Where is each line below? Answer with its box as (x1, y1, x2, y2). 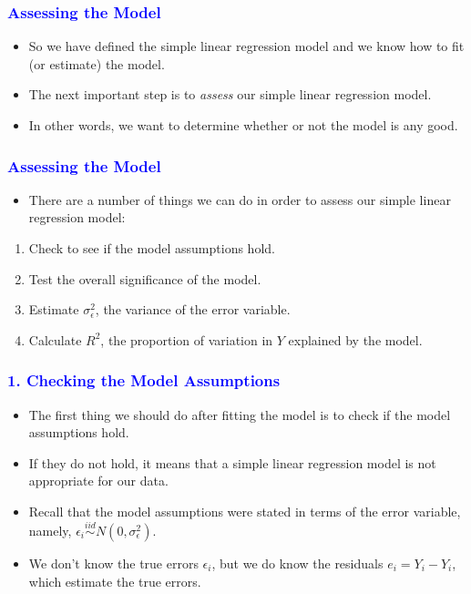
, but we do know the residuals (211, 554, 384, 572)
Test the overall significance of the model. (28, 269, 261, 288)
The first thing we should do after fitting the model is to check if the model (28, 405, 451, 424)
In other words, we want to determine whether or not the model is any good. (28, 116, 458, 134)
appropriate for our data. (28, 471, 169, 490)
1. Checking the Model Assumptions (7, 369, 281, 392)
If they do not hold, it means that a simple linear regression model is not (28, 453, 436, 472)
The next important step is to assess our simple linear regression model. (28, 85, 432, 104)
